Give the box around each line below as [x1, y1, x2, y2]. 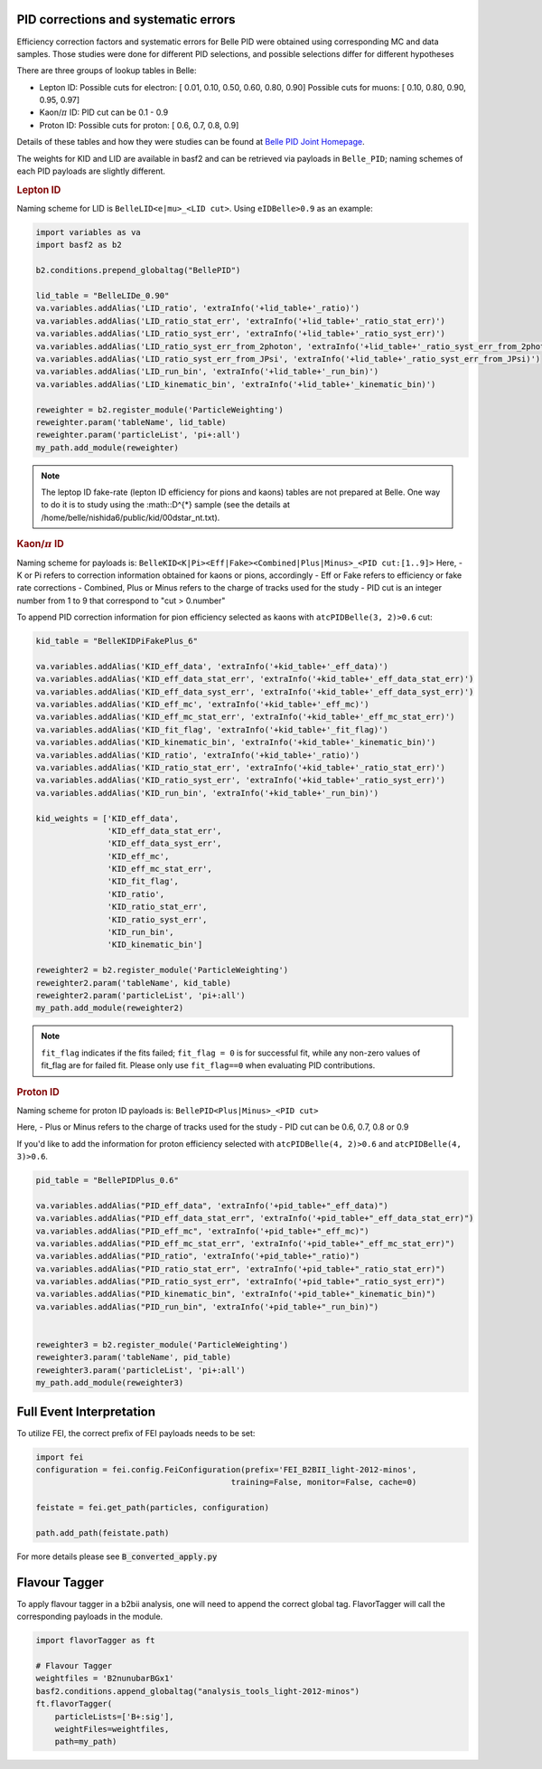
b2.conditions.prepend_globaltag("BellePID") [35, 265, 241, 276]
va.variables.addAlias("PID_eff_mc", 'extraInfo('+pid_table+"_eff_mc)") [35, 1225, 369, 1236]
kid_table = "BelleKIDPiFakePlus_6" [35, 636, 199, 647]
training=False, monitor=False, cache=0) [230, 1477, 417, 1488]
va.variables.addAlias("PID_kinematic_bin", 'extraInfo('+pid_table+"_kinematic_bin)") [35, 1289, 436, 1300]
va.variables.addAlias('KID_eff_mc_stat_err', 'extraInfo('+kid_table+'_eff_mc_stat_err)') [35, 712, 455, 723]
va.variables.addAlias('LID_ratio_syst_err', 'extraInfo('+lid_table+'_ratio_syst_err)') [35, 328, 446, 339]
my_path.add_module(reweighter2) [35, 1003, 184, 1013]
